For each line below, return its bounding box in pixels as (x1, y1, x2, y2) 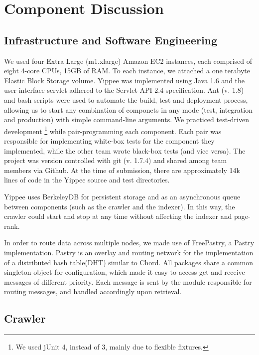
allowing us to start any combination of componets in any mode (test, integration (4, 104, 253, 115)
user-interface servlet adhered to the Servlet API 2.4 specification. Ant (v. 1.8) (4, 85, 244, 95)
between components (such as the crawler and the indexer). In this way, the (4, 201, 235, 211)
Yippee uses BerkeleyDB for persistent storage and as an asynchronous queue (4, 191, 241, 201)
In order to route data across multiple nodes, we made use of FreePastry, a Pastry (4, 237, 255, 248)
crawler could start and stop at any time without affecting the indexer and (4, 211, 232, 221)
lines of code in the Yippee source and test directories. (4, 175, 170, 185)
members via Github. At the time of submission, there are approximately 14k (4, 165, 240, 175)
